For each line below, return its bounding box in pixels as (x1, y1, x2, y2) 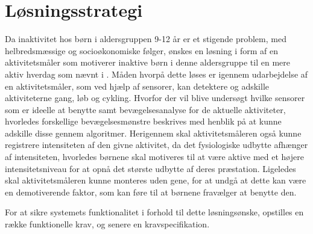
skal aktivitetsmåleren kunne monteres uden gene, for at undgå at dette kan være (5, 174, 306, 186)
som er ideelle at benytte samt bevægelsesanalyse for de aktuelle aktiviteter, (5, 103, 286, 115)
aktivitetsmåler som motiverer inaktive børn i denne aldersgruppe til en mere (5, 56, 291, 69)
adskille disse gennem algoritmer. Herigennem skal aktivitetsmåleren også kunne (5, 126, 302, 139)
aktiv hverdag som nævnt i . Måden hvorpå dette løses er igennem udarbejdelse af (5, 67, 308, 80)
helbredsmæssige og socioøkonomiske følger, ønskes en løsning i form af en (5, 44, 278, 57)
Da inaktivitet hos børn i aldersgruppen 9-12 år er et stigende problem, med (5, 32, 286, 45)
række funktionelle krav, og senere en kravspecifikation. (5, 218, 210, 230)
